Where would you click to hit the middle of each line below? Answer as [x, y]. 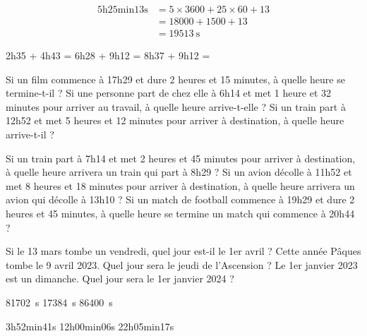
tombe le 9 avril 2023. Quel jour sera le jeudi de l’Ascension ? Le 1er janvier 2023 [182, 264]
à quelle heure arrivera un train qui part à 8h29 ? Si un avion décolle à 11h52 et [179, 172]
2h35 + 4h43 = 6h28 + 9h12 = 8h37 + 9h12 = [108, 55]
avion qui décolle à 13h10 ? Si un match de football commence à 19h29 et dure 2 [180, 199]
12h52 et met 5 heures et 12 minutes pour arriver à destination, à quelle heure [175, 120]
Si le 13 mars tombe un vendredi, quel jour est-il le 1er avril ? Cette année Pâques [183, 251]
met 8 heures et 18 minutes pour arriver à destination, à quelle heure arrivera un [180, 185]
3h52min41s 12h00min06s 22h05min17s [90, 326]
